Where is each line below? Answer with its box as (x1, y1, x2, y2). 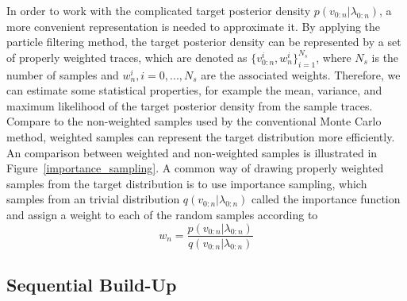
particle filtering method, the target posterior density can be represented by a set (6, 33, 401, 50)
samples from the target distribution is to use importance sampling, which (6, 175, 367, 191)
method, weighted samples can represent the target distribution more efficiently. (6, 128, 395, 145)
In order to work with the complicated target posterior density (6, 2, 311, 18)
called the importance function (251, 191, 401, 207)
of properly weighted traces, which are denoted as (6, 48, 248, 65)
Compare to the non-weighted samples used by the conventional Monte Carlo (6, 113, 382, 129)
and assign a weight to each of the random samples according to (6, 206, 318, 222)
